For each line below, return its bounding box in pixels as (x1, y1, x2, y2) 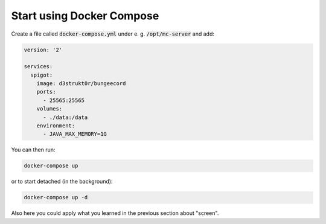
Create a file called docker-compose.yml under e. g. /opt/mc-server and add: (11, 30, 214, 37)
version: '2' (24, 46, 63, 53)
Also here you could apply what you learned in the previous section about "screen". (11, 210, 219, 217)
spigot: (30, 71, 53, 78)
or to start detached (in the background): (11, 178, 113, 185)
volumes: (36, 106, 63, 112)
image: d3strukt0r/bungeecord (36, 80, 126, 87)
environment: (36, 123, 75, 129)
